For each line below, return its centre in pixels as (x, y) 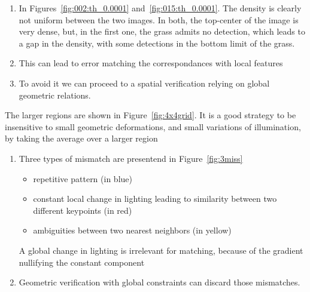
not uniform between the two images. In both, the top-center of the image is (159, 19)
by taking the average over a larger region (81, 138)
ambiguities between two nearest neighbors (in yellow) (132, 230)
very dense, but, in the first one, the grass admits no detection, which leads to (162, 31)
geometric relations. (55, 95)
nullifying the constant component (82, 262)
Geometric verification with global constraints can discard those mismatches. (159, 282)
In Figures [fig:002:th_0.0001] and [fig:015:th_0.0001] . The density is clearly (160, 8)
